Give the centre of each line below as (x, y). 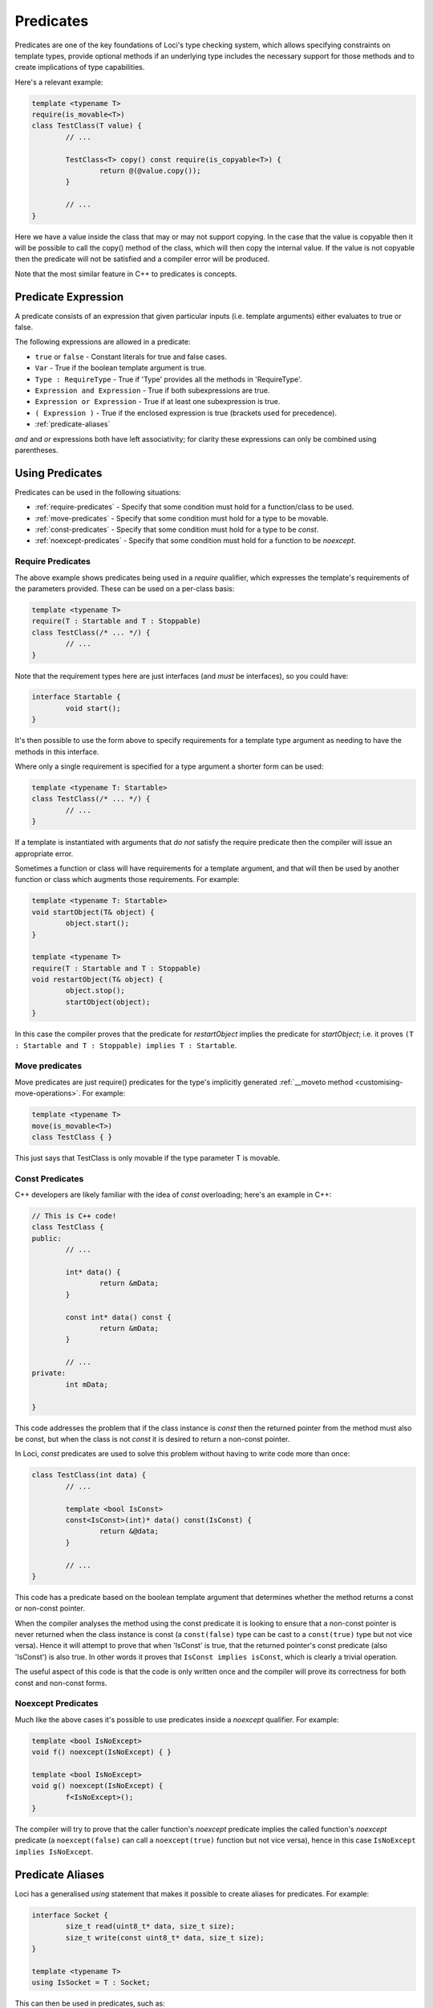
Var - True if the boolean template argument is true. (121, 368)
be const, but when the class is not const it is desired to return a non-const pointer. (152, 1439)
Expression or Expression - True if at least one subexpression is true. (158, 402)
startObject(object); (108, 1002)
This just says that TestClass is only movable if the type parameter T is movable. (148, 1157)
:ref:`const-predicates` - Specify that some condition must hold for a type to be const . (177, 529)
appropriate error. (44, 853)
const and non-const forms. (61, 1683)
